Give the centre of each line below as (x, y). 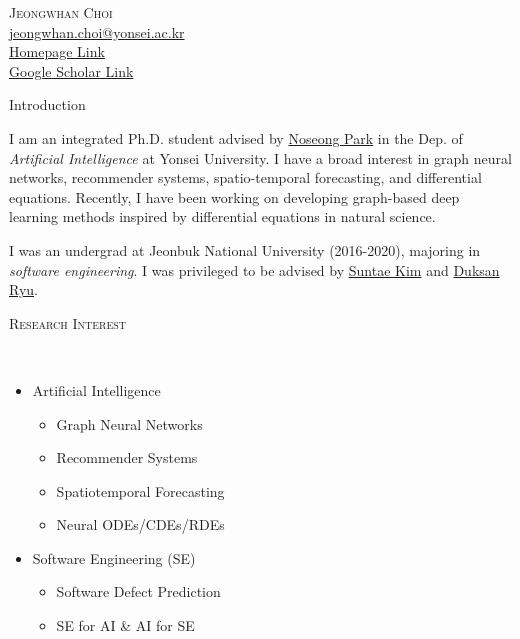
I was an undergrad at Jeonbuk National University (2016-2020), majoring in (245, 249)
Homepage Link (57, 51)
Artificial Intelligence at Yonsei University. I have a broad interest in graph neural (260, 157)
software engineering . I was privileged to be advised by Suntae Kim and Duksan (254, 269)
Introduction (47, 104)
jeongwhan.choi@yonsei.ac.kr (97, 31)
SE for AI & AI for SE (125, 625)
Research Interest (67, 322)
